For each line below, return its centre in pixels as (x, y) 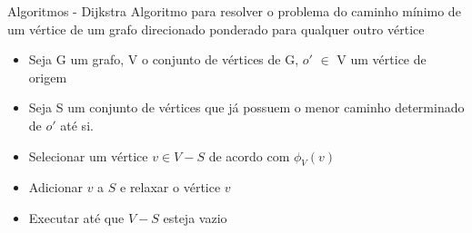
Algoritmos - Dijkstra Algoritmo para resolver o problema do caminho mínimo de (234, 11)
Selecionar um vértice (88, 155)
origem (48, 77)
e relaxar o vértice (171, 187)
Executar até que (76, 217)
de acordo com (249, 155)
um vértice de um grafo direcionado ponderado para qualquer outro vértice (216, 29)
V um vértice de (382, 59)
